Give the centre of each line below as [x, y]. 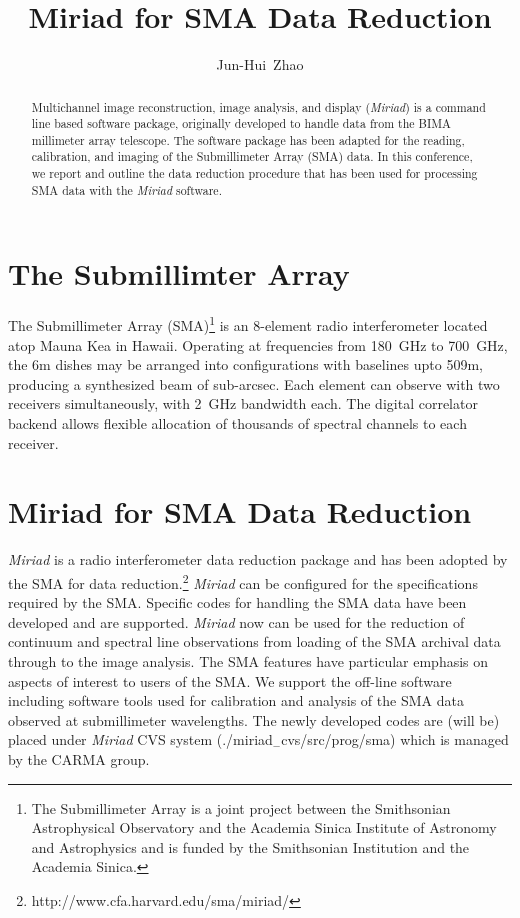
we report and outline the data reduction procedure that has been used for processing [254, 173]
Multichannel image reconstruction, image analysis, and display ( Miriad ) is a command [258, 106]
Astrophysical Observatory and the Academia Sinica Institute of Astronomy [264, 827]
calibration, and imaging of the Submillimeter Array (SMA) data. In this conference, [252, 156]
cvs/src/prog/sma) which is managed [395, 739]
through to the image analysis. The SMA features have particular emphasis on [248, 660]
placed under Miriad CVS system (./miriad [140, 739]
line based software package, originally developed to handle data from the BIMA [241, 123]
